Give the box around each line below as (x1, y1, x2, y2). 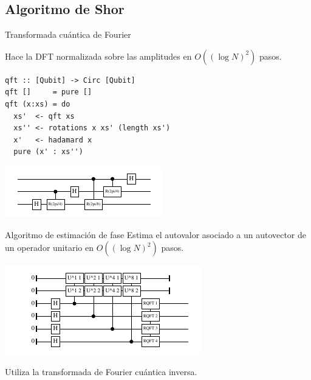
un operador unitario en (5, 241, 94, 254)
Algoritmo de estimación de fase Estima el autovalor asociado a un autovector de (5, 228, 307, 241)
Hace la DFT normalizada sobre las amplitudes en (5, 49, 192, 62)
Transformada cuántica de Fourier (5, 28, 131, 41)
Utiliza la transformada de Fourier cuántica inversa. (5, 365, 197, 378)
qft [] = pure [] (5, 88, 92, 97)
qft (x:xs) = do (5, 99, 70, 108)
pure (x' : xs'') (13, 147, 83, 157)
